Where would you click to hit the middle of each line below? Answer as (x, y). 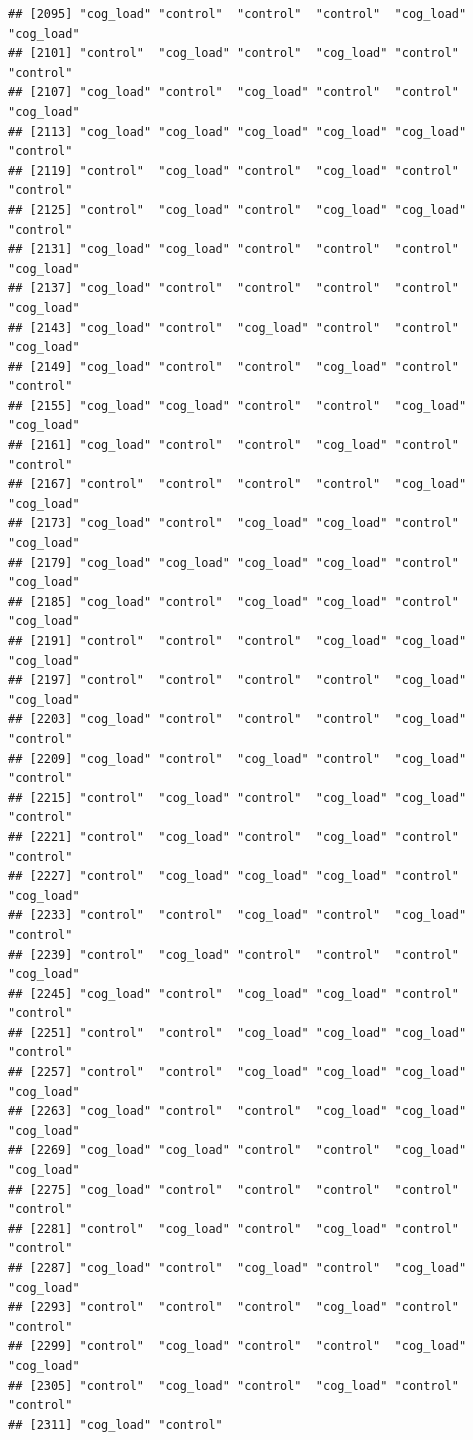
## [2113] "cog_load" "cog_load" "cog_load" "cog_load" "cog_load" (237, 131)
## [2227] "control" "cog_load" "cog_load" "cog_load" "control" (234, 876)
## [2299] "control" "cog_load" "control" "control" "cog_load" (237, 1346)
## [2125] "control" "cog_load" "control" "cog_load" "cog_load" (237, 209)
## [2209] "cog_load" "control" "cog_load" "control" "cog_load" (237, 758)
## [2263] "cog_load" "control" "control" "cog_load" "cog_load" (237, 1111)
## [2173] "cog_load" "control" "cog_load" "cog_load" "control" (234, 523)
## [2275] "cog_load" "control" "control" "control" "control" (234, 1189)
